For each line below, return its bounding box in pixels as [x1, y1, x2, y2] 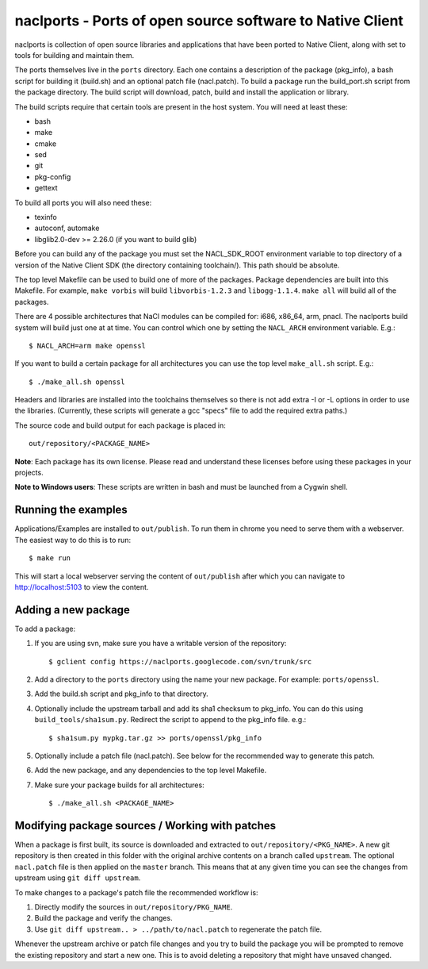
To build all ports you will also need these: [14, 198, 152, 207]
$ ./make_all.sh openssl [29, 377, 125, 386]
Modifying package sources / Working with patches [14, 818, 277, 832]
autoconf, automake [34, 223, 100, 233]
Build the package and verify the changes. [34, 913, 174, 923]
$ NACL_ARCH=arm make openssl [29, 341, 147, 350]
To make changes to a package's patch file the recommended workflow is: [14, 887, 258, 897]
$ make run [29, 554, 71, 563]
